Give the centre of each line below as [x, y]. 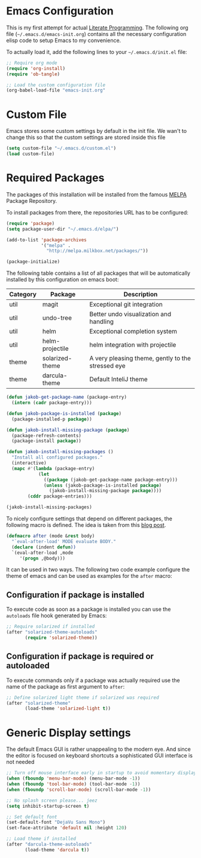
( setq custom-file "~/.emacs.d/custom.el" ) [61, 148]
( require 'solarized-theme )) [61, 638]
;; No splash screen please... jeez [52, 801]
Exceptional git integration [126, 305]
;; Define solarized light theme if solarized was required [83, 698]
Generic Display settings [68, 733]
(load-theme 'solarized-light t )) [68, 709]
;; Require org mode [32, 63]
